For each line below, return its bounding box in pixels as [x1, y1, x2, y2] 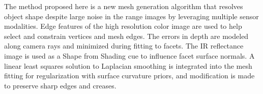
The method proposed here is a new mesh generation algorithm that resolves [4, 1, 243, 11]
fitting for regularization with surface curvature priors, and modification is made [4, 70, 255, 81]
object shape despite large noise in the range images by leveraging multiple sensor [4, 11, 259, 21]
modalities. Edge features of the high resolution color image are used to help [4, 21, 242, 31]
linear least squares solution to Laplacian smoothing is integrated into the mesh [4, 60, 252, 71]
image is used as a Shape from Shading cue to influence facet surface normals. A [4, 50, 255, 61]
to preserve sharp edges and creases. [4, 80, 116, 90]
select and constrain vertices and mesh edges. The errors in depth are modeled [4, 30, 249, 41]
